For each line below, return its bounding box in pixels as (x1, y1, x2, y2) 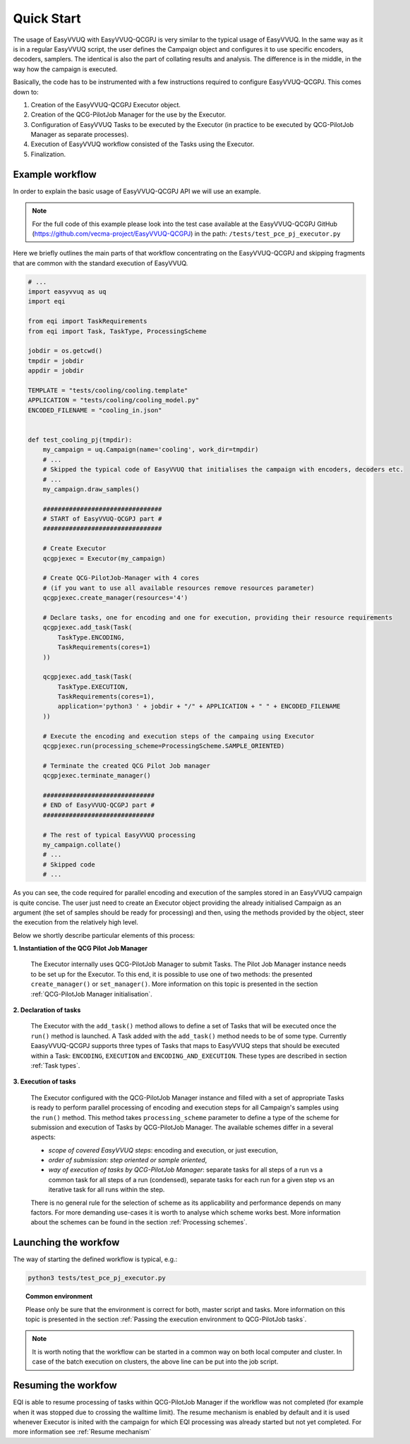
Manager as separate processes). (30, 131, 129, 139)
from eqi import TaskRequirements (28, 318, 147, 325)
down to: (13, 88, 39, 96)
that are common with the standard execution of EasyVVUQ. (13, 258, 188, 267)
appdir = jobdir (28, 367, 85, 375)
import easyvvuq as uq (28, 288, 107, 296)
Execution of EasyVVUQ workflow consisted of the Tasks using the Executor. (30, 140, 255, 148)
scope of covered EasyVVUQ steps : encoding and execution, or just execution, (48, 1145, 278, 1154)
